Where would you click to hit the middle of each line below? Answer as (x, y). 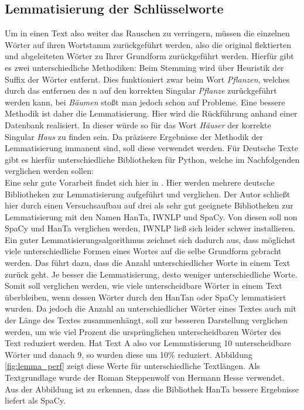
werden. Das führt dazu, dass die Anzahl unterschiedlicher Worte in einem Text (148, 263)
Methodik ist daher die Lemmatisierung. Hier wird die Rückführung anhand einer (151, 113)
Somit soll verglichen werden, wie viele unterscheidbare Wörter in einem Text (144, 286)
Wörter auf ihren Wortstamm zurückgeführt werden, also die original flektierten (148, 44)
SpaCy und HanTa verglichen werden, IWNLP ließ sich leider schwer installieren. (150, 228)
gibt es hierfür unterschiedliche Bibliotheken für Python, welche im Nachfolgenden (152, 159)
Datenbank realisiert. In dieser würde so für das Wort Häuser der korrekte (138, 124)
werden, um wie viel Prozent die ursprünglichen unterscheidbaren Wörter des (143, 331)
